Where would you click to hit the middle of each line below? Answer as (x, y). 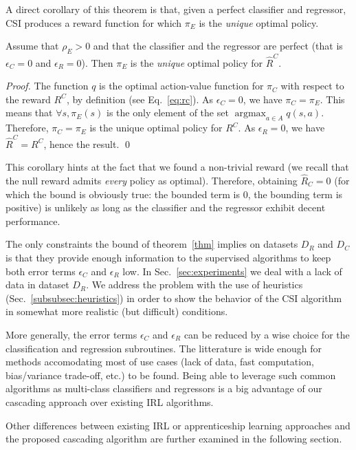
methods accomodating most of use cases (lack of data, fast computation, (160, 362)
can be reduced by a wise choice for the (267, 334)
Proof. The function (47, 86)
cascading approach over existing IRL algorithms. (110, 401)
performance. (33, 221)
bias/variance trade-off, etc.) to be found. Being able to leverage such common (171, 375)
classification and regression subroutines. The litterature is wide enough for (164, 348)
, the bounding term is (295, 194)
